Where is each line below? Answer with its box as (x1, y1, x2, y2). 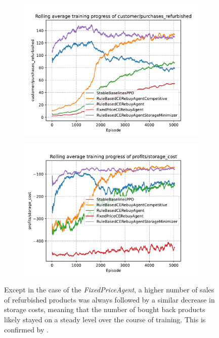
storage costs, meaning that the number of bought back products (4, 304, 205, 315)
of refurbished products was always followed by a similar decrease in (4, 294, 215, 305)
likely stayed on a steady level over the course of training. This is (4, 314, 206, 324)
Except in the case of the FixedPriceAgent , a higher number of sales (4, 284, 214, 295)
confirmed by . (4, 324, 49, 334)
